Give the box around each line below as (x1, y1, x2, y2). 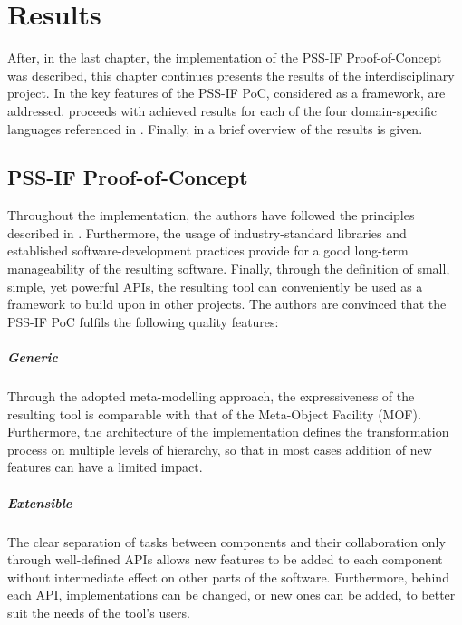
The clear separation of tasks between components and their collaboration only (7, 532, 446, 551)
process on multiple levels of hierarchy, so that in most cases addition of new (7, 439, 432, 458)
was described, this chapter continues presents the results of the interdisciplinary (7, 65, 455, 84)
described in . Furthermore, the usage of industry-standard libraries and (7, 223, 407, 242)
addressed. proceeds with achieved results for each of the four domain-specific (7, 101, 437, 120)
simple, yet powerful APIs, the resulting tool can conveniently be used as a (7, 276, 423, 295)
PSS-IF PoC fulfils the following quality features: (7, 312, 279, 331)
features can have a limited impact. (7, 457, 203, 476)
